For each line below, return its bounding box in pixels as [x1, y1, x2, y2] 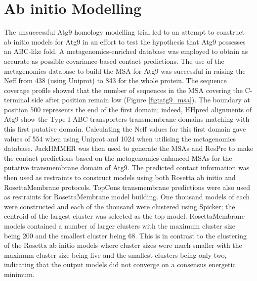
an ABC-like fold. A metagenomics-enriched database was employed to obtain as [4, 46, 248, 56]
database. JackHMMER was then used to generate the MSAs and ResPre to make [4, 143, 253, 153]
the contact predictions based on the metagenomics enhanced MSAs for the [4, 152, 232, 163]
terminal [4, 94, 30, 105]
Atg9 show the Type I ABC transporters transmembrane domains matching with [4, 114, 250, 124]
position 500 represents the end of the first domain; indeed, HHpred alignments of [4, 104, 252, 114]
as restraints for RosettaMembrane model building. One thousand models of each [4, 191, 250, 202]
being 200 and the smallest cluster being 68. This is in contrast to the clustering [4, 230, 247, 240]
